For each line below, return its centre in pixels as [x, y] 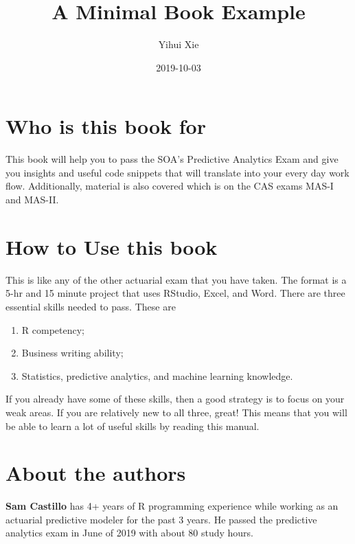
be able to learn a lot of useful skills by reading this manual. [133, 426]
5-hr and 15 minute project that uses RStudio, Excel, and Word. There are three [175, 293]
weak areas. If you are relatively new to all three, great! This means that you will [176, 412]
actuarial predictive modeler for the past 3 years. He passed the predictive [161, 519]
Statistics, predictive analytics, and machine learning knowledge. [157, 375]
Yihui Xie [179, 44]
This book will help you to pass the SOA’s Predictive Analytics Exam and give [172, 159]
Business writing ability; [72, 353]
